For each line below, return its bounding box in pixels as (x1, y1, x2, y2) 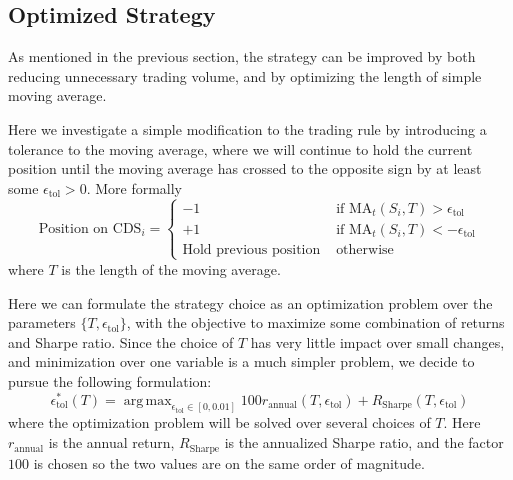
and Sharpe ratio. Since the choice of (8, 331, 234, 352)
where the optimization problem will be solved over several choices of (8, 412, 431, 433)
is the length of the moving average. (61, 258, 281, 279)
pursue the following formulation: (8, 370, 212, 391)
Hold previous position (182, 242, 321, 257)
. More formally (86, 177, 182, 198)
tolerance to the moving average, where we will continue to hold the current (8, 138, 473, 159)
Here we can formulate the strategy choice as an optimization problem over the (8, 292, 493, 313)
